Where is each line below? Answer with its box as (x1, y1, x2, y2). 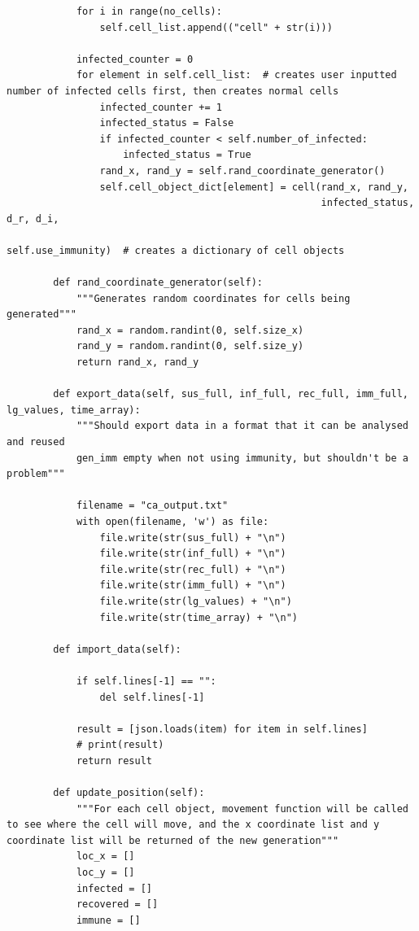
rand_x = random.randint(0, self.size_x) (76, 324, 304, 336)
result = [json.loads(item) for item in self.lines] (76, 723, 368, 735)
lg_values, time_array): (7, 404, 141, 416)
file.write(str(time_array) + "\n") (99, 611, 298, 623)
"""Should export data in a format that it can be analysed (76, 420, 408, 432)
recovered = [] (76, 898, 159, 911)
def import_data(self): (53, 643, 181, 655)
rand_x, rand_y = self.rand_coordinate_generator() (99, 164, 386, 177)
